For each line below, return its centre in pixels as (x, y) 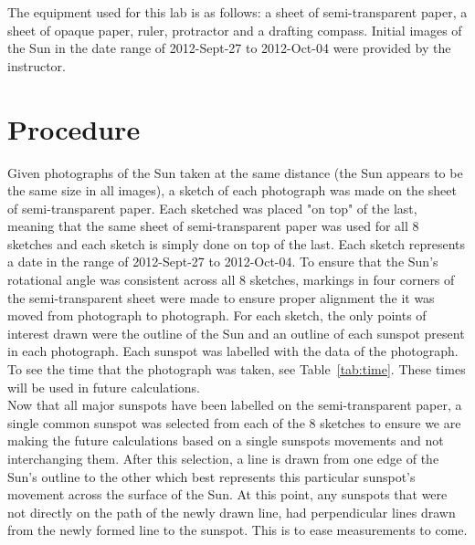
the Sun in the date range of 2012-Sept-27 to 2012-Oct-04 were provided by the (229, 48)
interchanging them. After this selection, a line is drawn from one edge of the (223, 458)
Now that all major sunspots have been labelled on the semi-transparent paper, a (235, 405)
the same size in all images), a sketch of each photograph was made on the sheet (232, 190)
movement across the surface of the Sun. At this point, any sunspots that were (227, 494)
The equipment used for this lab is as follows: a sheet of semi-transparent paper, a (237, 12)
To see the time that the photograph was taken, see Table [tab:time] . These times (237, 369)
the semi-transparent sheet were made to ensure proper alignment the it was (221, 297)
